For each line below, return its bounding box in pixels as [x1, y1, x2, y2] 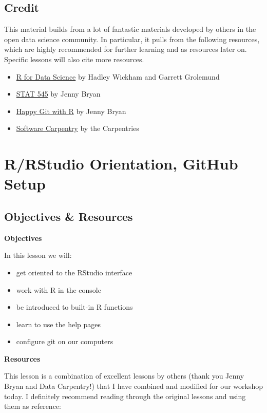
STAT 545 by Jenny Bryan [16, 88, 101, 99]
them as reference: [4, 401, 61, 411]
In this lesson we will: [4, 250, 72, 260]
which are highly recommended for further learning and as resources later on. [4, 44, 247, 54]
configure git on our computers [16, 336, 113, 347]
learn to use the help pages [16, 318, 101, 329]
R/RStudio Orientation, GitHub [4, 153, 238, 174]
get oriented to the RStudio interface [16, 267, 132, 277]
